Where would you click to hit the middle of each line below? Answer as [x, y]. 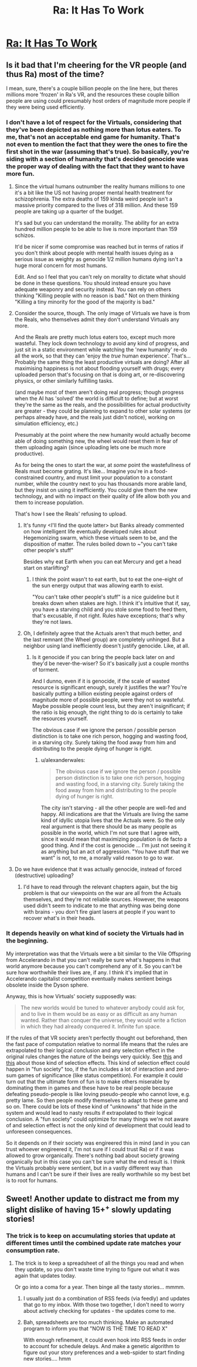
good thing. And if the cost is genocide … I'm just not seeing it [116, 845]
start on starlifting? [46, 568]
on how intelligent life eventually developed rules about [90, 532]
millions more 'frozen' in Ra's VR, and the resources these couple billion [93, 94]
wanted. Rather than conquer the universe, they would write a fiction [103, 1020]
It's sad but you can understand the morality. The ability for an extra [96, 223]
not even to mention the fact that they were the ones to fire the [97, 144]
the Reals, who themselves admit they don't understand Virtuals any [97, 320]
